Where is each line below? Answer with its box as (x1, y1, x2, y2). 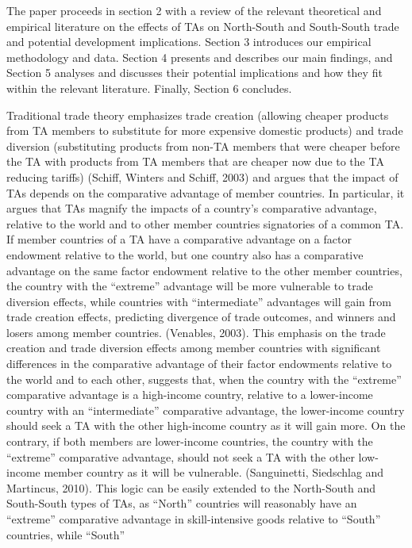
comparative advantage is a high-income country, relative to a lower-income (6, 386, 373, 403)
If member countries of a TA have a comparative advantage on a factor (6, 231, 352, 247)
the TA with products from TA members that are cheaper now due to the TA (6, 153, 384, 170)
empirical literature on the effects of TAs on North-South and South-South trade (6, 17, 399, 34)
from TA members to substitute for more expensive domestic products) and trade (6, 122, 403, 139)
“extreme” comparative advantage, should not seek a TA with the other (6, 448, 355, 465)
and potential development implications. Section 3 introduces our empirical (6, 33, 372, 50)
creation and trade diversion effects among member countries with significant (6, 339, 381, 356)
